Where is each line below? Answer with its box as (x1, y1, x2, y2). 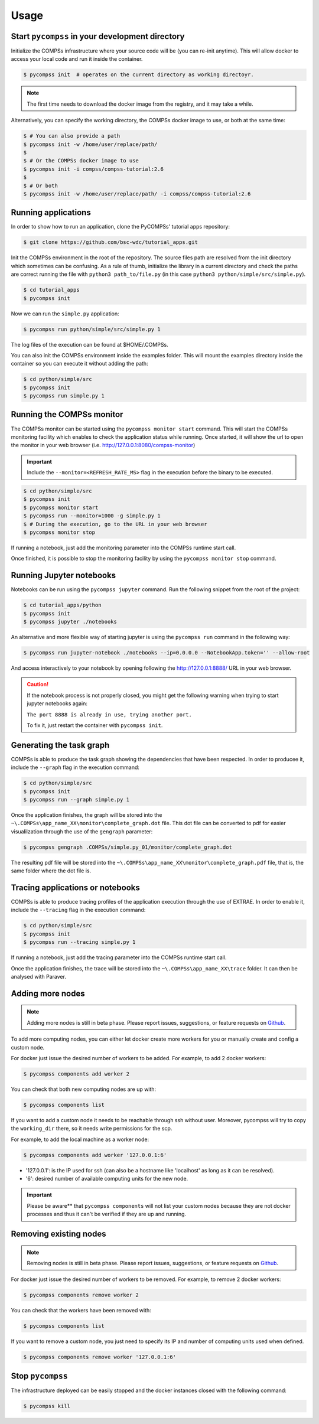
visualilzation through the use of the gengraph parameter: (11, 827, 153, 835)
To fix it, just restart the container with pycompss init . (27, 722, 163, 729)
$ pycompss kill (23, 1403, 71, 1409)
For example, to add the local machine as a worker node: (11, 1136, 149, 1143)
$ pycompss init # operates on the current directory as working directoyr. (23, 71, 254, 78)
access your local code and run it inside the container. (11, 56, 143, 63)
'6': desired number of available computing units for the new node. (25, 1175, 188, 1182)
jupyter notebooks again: (27, 700, 88, 707)
